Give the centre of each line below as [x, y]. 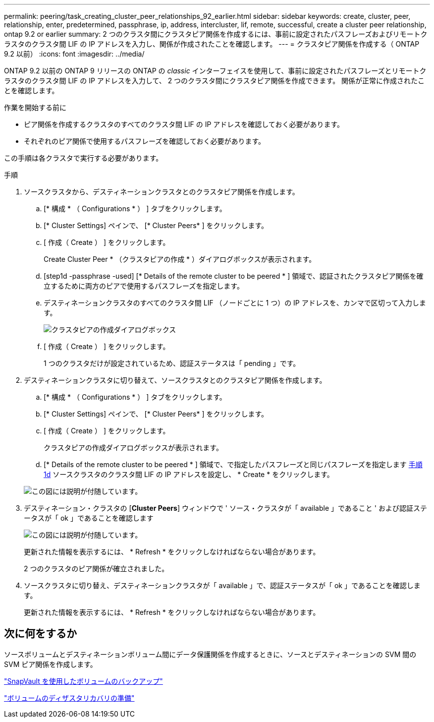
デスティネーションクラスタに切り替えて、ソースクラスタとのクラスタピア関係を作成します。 [175, 380]
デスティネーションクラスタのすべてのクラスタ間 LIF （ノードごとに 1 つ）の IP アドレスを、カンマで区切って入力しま [235, 303]
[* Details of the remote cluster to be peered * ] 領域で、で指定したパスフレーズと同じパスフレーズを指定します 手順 [233, 464]
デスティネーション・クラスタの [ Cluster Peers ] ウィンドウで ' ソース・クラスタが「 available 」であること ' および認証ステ [225, 508]
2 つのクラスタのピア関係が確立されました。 [96, 569]
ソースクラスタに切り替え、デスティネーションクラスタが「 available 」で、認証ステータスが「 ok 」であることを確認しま [222, 585]
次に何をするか [40, 634]
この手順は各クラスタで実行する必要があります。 [83, 158]
